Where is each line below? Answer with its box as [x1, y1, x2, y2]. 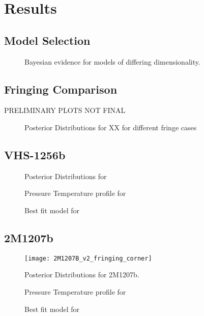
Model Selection [4, 32, 91, 48]
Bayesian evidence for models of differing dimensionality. [24, 56, 200, 67]
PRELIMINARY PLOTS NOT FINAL [4, 105, 126, 116]
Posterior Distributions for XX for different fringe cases [24, 122, 197, 132]
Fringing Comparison [4, 81, 118, 97]
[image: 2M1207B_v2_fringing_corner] [24, 254, 152, 262]
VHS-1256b [4, 147, 66, 162]
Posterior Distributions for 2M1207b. [24, 269, 139, 280]
